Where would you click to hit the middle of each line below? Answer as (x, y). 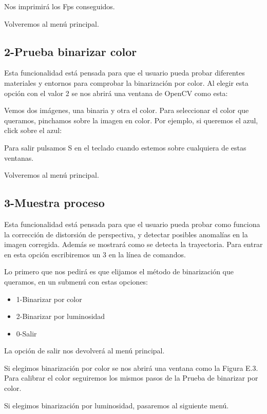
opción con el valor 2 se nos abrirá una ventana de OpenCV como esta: (116, 93)
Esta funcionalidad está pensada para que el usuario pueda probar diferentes (125, 73)
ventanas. (19, 157)
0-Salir (26, 333)
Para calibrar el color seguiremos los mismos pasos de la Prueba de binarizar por (131, 378)
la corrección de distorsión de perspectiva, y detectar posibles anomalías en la (126, 234)
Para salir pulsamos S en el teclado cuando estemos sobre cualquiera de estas (125, 147)
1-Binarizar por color (49, 299)
